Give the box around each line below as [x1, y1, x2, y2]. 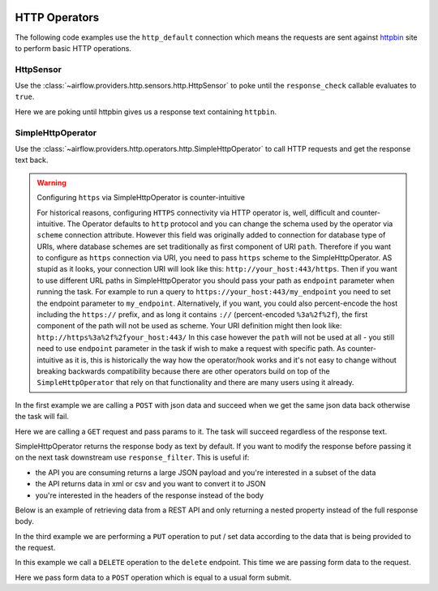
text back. [15, 155, 49, 165]
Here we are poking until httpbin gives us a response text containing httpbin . [15, 106, 277, 117]
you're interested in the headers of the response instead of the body [35, 490, 264, 500]
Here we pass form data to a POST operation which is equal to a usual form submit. [15, 572, 292, 582]
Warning [36, 178, 67, 187]
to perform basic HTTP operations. [15, 43, 131, 53]
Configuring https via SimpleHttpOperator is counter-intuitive [36, 193, 245, 203]
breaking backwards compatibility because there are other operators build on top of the [36, 366, 330, 376]
